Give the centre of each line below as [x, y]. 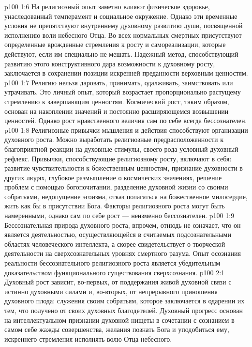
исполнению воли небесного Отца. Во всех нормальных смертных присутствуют [123, 35]
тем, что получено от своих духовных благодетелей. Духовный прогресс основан [124, 310]
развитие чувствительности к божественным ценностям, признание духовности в [124, 168]
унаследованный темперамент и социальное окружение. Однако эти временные [121, 16]
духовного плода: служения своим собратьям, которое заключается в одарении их [125, 301]
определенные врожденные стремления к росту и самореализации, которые [115, 44]
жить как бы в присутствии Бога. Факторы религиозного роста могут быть [115, 206]
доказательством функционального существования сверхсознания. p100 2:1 [115, 272]
